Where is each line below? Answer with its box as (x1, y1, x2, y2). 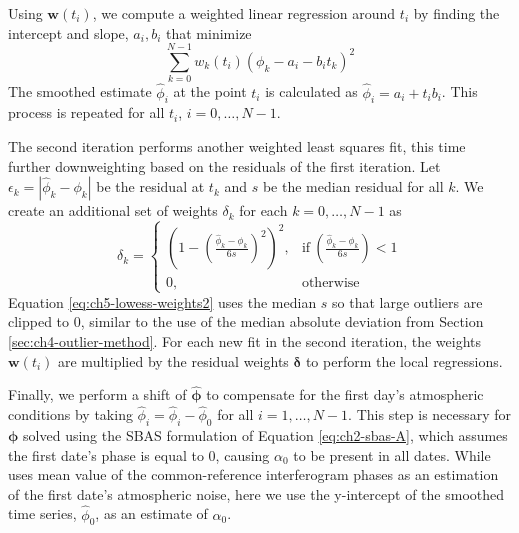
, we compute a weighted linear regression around (92, 3, 396, 23)
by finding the (413, 3, 500, 23)
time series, (8, 503, 77, 524)
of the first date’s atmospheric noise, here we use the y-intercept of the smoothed (8, 483, 505, 504)
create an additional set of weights (8, 200, 218, 221)
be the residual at (96, 176, 205, 197)
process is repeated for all (8, 102, 165, 123)
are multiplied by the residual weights (58, 350, 289, 371)
